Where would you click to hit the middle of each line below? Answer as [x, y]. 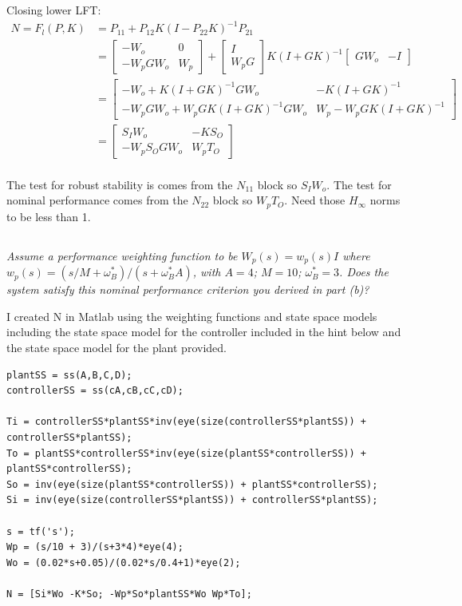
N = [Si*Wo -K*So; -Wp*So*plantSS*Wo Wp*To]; [129, 594]
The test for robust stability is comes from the [120, 184]
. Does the [364, 272]
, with [207, 272]
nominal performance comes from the [97, 200]
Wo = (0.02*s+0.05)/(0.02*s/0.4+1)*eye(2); [124, 562]
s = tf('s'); [41, 531]
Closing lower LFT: [54, 10]
